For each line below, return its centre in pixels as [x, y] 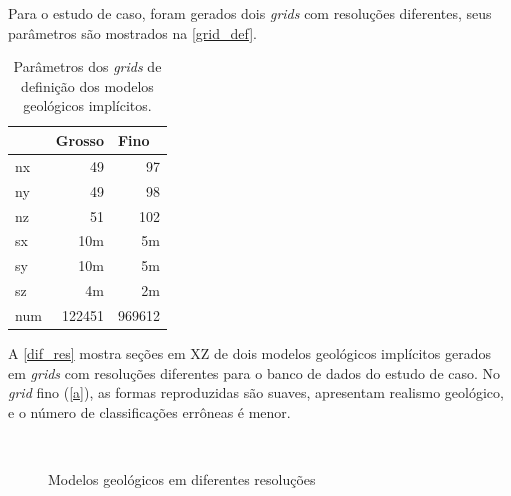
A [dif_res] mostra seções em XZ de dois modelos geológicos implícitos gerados [249, 352]
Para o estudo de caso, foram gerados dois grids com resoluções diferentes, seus [250, 13]
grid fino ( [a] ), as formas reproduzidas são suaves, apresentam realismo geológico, [256, 392]
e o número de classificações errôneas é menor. [149, 411]
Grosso [79, 139]
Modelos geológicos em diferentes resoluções [182, 478]
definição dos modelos [87, 85]
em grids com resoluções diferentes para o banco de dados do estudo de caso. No [254, 372]
